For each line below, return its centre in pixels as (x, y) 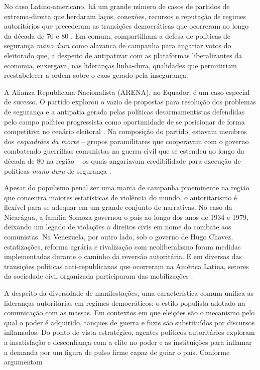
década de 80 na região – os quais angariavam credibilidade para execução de (122, 160)
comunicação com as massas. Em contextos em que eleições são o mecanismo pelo (129, 313)
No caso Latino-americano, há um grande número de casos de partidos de (117, 6)
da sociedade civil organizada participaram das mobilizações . (99, 276)
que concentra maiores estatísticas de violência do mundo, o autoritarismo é (121, 197)
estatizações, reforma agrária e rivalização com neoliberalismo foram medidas (122, 246)
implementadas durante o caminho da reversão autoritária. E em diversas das (123, 256)
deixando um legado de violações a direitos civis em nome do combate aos (118, 227)
